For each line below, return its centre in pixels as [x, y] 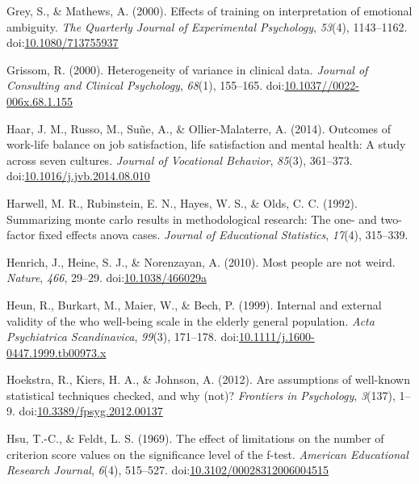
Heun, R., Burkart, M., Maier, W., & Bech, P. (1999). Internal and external [194, 304]
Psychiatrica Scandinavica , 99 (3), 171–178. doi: [123, 337]
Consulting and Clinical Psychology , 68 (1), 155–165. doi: [146, 85]
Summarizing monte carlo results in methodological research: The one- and [192, 219]
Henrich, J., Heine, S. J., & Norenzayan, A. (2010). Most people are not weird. [201, 261]
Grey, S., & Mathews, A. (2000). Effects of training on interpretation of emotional [209, 11]
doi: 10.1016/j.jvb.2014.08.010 [78, 176]
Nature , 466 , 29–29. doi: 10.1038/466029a [107, 278]
